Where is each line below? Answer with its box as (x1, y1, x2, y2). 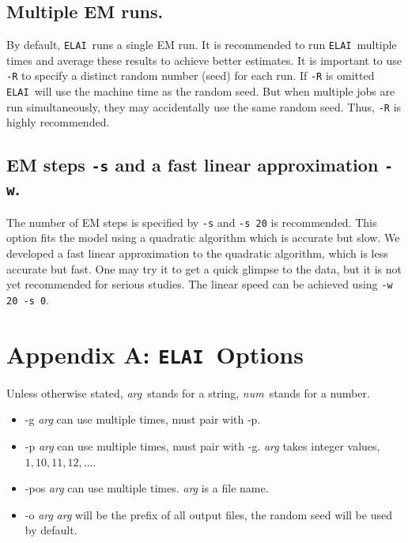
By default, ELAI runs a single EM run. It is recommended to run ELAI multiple (6, 36, 397, 53)
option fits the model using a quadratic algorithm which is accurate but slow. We (6, 229, 400, 246)
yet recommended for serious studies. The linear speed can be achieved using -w (6, 276, 393, 292)
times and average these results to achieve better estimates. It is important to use (6, 51, 402, 68)
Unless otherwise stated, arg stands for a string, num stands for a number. (6, 384, 370, 401)
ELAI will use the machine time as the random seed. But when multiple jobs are (6, 83, 395, 100)
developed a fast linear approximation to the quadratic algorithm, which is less (6, 245, 388, 262)
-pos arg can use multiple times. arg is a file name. (25, 480, 269, 496)
